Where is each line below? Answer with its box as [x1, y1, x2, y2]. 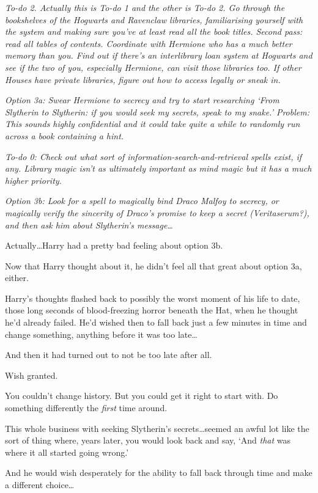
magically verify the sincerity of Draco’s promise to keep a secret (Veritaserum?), [5, 206, 309, 219]
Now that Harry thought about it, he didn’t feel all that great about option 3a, [5, 259, 302, 272]
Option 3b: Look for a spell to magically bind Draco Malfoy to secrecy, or [5, 194, 279, 207]
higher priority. [5, 173, 62, 186]
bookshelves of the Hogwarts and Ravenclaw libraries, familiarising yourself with [5, 13, 303, 26]
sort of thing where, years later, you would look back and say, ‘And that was [5, 434, 291, 447]
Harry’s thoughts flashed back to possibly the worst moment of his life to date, [5, 291, 300, 304]
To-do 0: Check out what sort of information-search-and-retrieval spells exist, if [5, 150, 302, 163]
